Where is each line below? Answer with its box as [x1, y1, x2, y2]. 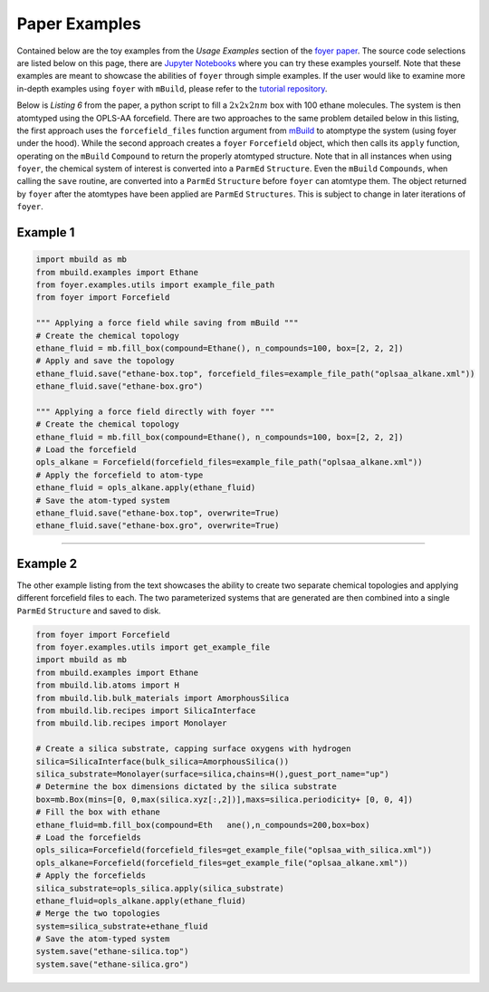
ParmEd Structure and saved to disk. [16, 605, 162, 616]
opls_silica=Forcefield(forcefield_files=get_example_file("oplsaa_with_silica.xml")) [35, 845, 433, 855]
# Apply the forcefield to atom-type [35, 469, 204, 480]
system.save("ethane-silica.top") [35, 947, 189, 957]
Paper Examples [16, 14, 142, 34]
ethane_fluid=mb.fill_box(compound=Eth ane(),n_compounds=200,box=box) [35, 820, 370, 830]
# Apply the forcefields [35, 871, 147, 881]
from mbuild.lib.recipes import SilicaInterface [35, 706, 256, 716]
